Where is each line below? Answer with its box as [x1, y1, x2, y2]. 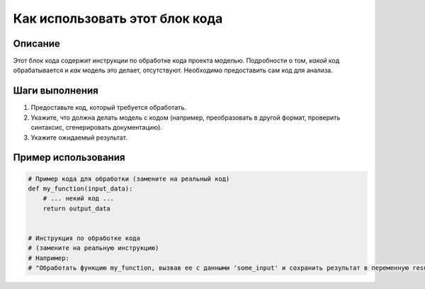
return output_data [42, 204, 111, 212]
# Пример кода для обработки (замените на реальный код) [28, 174, 230, 183]
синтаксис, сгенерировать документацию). [30, 123, 163, 132]
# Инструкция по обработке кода [28, 234, 141, 242]
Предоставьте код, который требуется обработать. [30, 103, 187, 112]
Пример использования [13, 152, 125, 164]
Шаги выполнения [13, 85, 98, 97]
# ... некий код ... [42, 195, 115, 203]
